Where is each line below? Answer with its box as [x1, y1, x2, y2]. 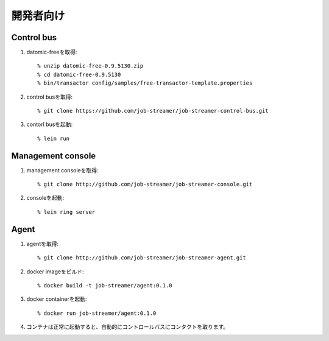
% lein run [37, 135, 70, 142]
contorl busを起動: [26, 121, 73, 128]
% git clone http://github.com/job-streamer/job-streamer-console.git [37, 181, 253, 188]
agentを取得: [26, 240, 59, 247]
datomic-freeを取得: [26, 49, 77, 56]
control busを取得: [26, 93, 73, 100]
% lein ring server [37, 208, 96, 216]
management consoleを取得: [26, 166, 99, 174]
